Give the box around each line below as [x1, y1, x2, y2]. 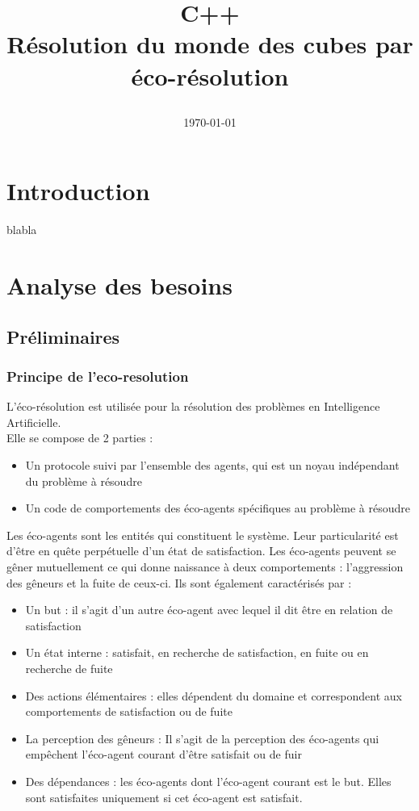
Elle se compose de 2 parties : [6, 429, 153, 446]
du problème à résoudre [25, 472, 142, 489]
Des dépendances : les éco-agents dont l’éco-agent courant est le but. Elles [25, 772, 392, 789]
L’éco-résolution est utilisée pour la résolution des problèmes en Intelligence [6, 398, 380, 415]
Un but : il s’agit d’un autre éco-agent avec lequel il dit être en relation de [25, 601, 393, 618]
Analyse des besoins [6, 269, 233, 302]
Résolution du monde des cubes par [6, 27, 413, 61]
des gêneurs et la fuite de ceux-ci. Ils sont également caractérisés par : [6, 574, 352, 591]
